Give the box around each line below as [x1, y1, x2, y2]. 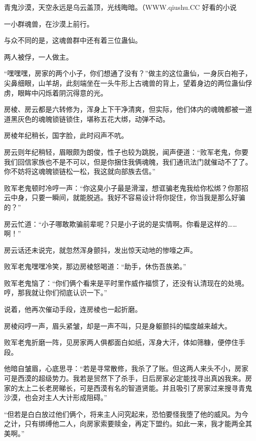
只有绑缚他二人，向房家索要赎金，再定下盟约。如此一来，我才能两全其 [24, 418, 252, 429]
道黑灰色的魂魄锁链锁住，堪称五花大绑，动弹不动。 [4, 113, 169, 124]
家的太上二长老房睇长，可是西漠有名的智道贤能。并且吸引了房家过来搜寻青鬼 [4, 382, 252, 393]
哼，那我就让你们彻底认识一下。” [4, 287, 107, 298]
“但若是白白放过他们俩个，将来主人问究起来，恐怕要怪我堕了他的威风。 [4, 408, 235, 419]
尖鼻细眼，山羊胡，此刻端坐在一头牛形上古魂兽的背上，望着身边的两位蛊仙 [4, 77, 245, 88]
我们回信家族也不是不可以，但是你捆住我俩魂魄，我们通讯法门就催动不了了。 [4, 156, 252, 167]
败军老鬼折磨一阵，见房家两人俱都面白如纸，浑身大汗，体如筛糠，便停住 [4, 337, 238, 347]
